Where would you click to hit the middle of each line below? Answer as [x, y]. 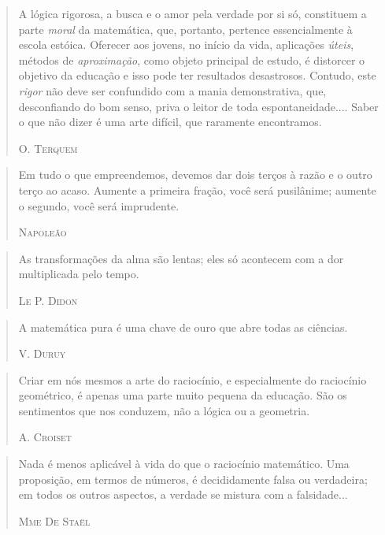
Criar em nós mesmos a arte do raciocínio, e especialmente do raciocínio [192, 379]
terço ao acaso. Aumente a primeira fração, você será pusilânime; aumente [197, 189]
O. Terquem [48, 148]
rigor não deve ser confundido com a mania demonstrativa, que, [172, 90]
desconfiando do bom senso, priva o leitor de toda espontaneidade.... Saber [198, 106]
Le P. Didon [48, 300]
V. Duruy [42, 353]
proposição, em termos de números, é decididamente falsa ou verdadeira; [193, 479]
